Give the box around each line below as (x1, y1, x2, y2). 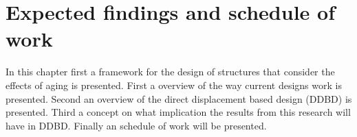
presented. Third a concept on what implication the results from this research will (6, 105, 351, 119)
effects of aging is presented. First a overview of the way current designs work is (6, 77, 342, 92)
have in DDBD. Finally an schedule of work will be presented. (6, 118, 267, 132)
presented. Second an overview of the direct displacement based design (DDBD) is (6, 91, 352, 105)
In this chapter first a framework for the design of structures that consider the (6, 64, 335, 79)
